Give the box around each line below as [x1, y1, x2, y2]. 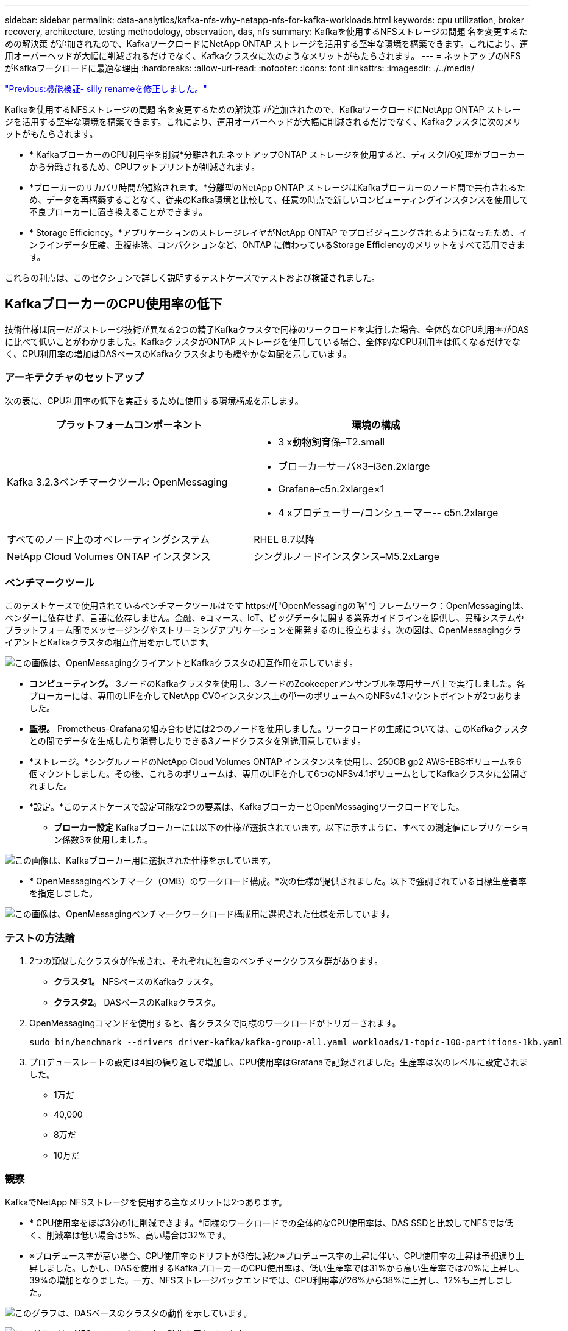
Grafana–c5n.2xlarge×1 [278, 482, 385, 495]
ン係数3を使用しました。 [54, 834, 153, 845]
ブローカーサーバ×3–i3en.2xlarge [278, 460, 430, 472]
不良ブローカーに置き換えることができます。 [29, 207, 208, 217]
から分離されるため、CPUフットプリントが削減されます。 [29, 161, 260, 172]
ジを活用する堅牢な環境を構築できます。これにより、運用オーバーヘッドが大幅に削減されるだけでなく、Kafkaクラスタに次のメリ [5, 116, 522, 127]
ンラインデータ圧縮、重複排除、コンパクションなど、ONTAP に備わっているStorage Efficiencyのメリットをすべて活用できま [29, 240, 525, 250]
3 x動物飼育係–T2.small [278, 435, 385, 448]
